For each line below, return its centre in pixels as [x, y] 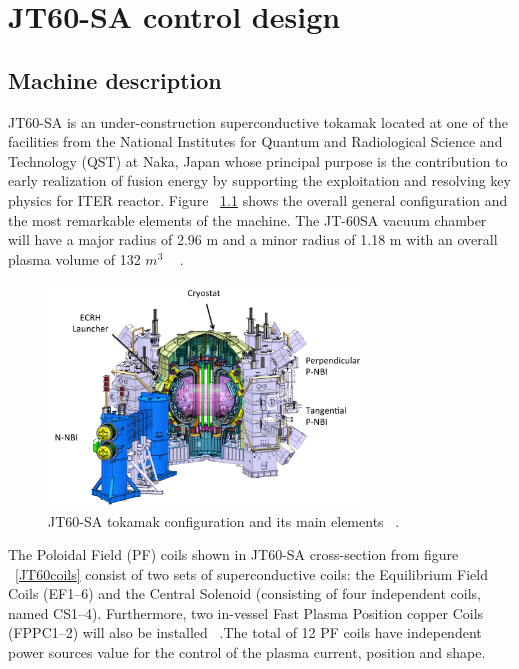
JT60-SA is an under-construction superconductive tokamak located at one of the [258, 121]
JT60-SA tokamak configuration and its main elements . [224, 520]
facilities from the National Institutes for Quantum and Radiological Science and [255, 141]
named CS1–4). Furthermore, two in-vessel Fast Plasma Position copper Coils [246, 612]
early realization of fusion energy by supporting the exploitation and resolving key [259, 180]
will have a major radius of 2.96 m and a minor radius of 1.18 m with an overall [253, 239]
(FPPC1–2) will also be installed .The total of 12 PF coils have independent [245, 632]
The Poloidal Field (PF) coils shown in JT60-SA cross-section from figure [233, 554]
